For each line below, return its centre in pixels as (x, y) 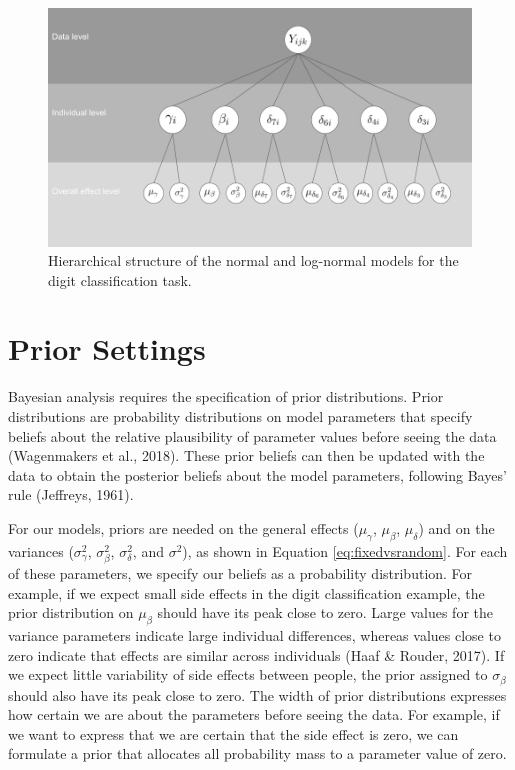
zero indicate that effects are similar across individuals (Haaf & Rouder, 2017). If (256, 654)
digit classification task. (120, 279)
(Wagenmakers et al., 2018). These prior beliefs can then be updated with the (246, 455)
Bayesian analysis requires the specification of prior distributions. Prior (226, 396)
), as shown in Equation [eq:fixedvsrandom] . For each (345, 550)
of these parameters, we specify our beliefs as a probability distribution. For (240, 572)
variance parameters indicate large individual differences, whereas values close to (254, 634)
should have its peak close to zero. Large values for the (325, 612)
